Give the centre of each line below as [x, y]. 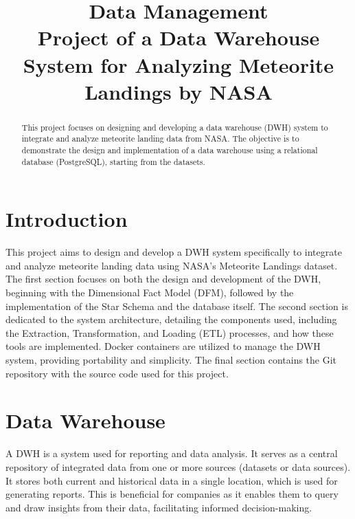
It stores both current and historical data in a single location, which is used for [172, 480]
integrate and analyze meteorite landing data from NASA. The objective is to [160, 139]
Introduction [67, 219]
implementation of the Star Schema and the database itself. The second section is [177, 306]
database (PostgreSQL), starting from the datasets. [113, 161]
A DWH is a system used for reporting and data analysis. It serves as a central [172, 453]
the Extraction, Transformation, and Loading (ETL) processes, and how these [170, 332]
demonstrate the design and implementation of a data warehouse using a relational [170, 150]
